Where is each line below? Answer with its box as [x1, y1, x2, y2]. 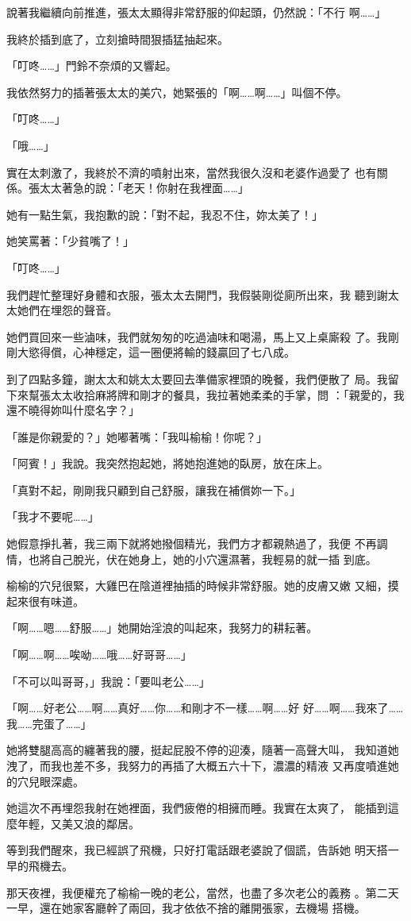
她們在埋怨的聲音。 [17, 302, 117, 318]
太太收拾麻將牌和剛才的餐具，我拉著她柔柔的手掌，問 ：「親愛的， [50, 386, 394, 403]
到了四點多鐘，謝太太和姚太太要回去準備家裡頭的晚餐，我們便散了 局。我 [6, 370, 388, 387]
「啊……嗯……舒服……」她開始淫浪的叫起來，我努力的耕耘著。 [6, 619, 318, 636]
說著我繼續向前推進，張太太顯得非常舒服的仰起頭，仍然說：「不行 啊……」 [6, 4, 386, 20]
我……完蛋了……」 [6, 715, 92, 731]
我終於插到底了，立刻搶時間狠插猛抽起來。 [6, 30, 229, 47]
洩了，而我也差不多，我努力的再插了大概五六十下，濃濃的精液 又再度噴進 [6, 757, 388, 773]
